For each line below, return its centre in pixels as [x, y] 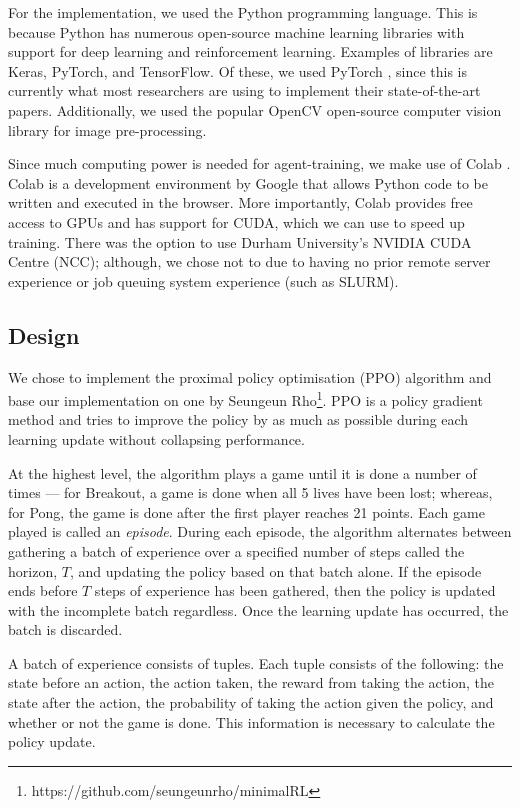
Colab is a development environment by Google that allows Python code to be [248, 182]
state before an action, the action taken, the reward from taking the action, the [251, 682]
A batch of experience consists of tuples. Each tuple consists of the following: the [256, 662]
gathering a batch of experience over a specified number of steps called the [236, 550]
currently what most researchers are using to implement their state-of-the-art [244, 90]
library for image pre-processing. [107, 129]
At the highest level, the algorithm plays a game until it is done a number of [242, 472]
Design [44, 334]
